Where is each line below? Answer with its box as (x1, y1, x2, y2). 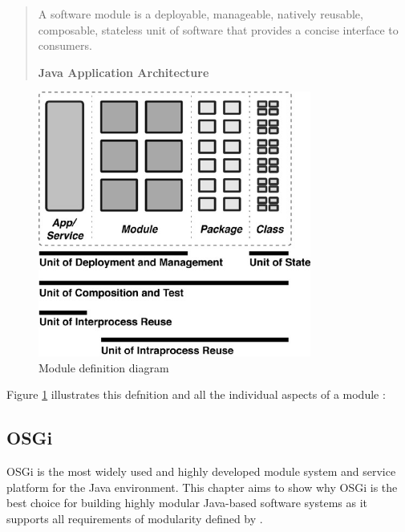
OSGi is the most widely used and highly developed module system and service (6, 463, 396, 480)
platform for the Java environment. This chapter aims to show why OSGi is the (6, 478, 398, 495)
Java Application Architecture (38, 63, 209, 80)
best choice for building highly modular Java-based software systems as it (6, 494, 368, 511)
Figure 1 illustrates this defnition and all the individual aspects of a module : (6, 386, 386, 403)
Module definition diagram (38, 359, 169, 376)
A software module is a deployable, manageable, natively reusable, (38, 6, 363, 22)
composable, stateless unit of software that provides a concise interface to (38, 21, 399, 38)
